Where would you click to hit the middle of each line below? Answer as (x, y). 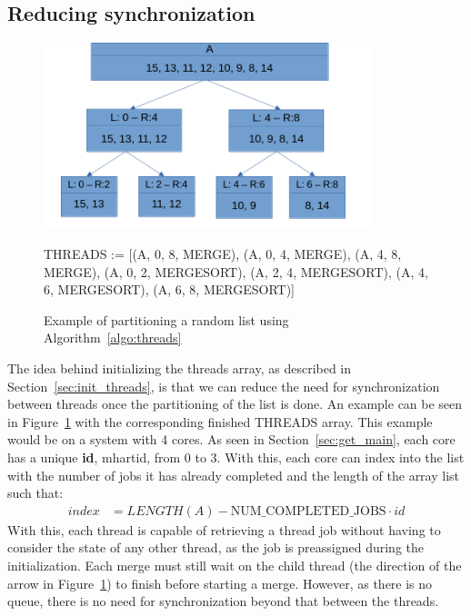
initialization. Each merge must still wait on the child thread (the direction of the (235, 565)
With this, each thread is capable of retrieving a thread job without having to (224, 529)
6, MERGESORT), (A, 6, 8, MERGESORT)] (169, 289)
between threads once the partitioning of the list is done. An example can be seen (235, 404)
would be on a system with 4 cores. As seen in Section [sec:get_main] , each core (231, 439)
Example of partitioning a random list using (166, 319)
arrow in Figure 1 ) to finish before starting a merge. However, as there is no (220, 583)
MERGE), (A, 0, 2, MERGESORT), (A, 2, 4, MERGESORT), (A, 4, (236, 271)
